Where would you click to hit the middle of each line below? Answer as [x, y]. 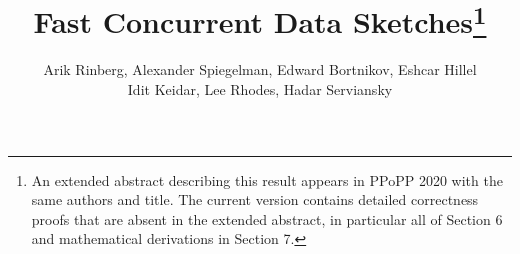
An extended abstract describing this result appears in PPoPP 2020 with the [267, 179]
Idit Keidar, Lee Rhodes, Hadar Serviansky [260, 89]
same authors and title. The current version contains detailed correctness [255, 199]
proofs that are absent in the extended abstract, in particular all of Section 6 [267, 218]
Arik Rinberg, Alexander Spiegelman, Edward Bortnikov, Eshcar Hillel [260, 69]
